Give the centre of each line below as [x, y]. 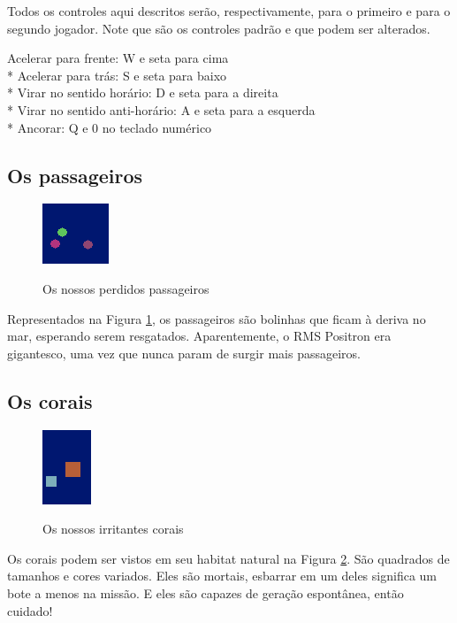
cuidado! [30, 610]
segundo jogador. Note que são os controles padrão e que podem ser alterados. [219, 28]
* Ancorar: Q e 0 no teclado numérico [110, 127]
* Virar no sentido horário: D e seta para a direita [143, 92]
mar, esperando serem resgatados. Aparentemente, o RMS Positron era [199, 336]
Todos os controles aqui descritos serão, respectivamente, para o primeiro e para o [229, 11]
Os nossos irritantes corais [113, 529]
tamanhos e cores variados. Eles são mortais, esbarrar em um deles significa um [222, 576]
